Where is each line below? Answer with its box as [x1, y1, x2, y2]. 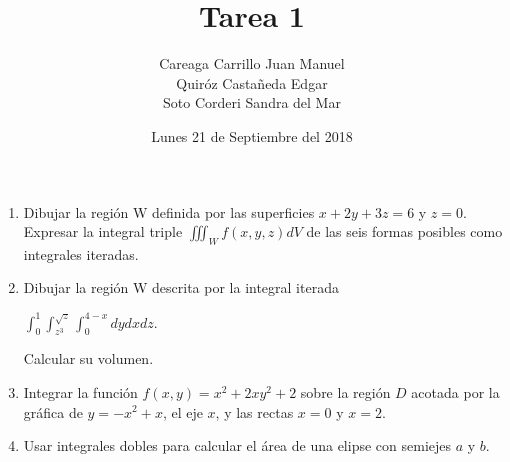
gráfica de [23, 401, 83, 422]
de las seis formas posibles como [306, 221, 503, 242]
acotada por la [411, 381, 500, 402]
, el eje [162, 401, 203, 422]
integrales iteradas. [23, 243, 139, 264]
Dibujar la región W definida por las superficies [23, 201, 315, 222]
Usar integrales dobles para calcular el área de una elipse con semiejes [23, 435, 452, 456]
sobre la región [300, 381, 391, 402]
